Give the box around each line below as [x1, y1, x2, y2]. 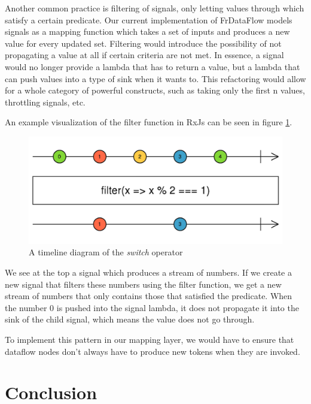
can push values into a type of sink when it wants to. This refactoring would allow [5, 72, 306, 85]
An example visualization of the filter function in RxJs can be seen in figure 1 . [5, 116, 292, 128]
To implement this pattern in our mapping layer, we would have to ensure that [5, 333, 294, 345]
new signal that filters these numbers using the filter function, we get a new [5, 278, 282, 290]
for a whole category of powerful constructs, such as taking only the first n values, [5, 84, 305, 97]
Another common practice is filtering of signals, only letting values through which [5, 2, 304, 14]
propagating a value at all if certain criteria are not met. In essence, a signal [5, 49, 284, 61]
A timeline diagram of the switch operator [29, 246, 183, 258]
